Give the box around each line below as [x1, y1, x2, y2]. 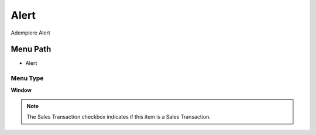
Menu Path [11, 44, 51, 54]
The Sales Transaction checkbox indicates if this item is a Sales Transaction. [26, 113, 211, 120]
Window [11, 86, 32, 94]
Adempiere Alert [11, 29, 51, 36]
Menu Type [11, 74, 44, 82]
